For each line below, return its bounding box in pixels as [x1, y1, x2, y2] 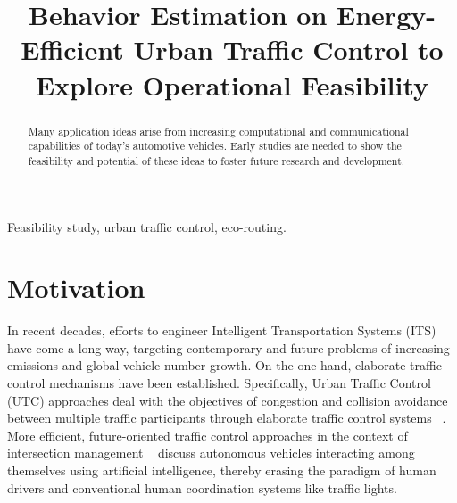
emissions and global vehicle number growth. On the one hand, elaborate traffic [7, 356, 442, 375]
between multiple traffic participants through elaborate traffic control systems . [7, 408, 446, 427]
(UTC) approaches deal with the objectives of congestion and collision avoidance [7, 391, 448, 409]
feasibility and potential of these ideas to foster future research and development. [28, 153, 405, 168]
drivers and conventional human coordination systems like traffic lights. [7, 478, 397, 497]
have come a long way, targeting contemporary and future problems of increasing [7, 338, 450, 357]
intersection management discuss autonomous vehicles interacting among [7, 443, 415, 462]
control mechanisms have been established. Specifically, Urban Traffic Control [7, 374, 431, 392]
